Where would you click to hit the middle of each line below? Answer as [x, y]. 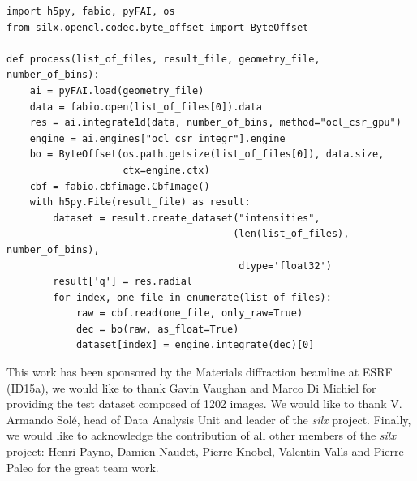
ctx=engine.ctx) [166, 170]
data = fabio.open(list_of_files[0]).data [146, 107]
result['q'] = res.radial [123, 282]
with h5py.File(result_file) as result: [140, 202]
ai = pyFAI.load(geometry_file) [117, 90]
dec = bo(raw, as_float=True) [157, 329]
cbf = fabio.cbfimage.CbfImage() [120, 186]
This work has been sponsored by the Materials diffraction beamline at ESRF [200, 372]
